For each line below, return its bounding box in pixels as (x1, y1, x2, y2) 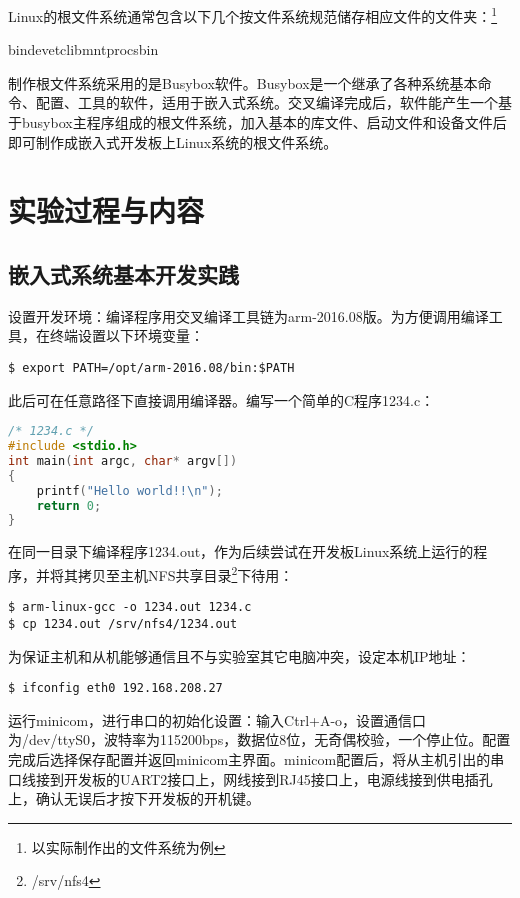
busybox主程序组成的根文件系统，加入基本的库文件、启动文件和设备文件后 (21, 112, 507, 133)
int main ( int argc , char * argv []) (8, 453, 238, 468)
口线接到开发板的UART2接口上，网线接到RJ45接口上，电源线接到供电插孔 (8, 768, 493, 789)
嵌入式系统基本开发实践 (8, 258, 239, 289)
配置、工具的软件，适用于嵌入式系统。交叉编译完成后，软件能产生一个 (35, 92, 498, 113)
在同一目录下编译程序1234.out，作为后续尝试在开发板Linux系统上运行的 (8, 541, 474, 562)
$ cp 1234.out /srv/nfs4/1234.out (8, 616, 238, 631)
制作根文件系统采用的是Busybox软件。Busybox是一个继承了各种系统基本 (8, 72, 478, 93)
